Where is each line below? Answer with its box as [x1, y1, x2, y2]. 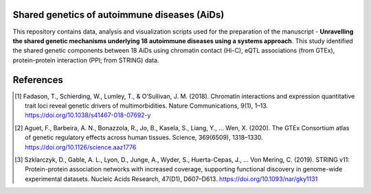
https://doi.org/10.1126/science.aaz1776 [25, 143, 137, 151]
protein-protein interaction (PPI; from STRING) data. [12, 56, 159, 64]
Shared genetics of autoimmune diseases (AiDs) [12, 9, 225, 21]
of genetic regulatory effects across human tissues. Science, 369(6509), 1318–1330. [25, 134, 264, 142]
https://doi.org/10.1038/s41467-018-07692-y [25, 111, 151, 119]
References [12, 74, 63, 86]
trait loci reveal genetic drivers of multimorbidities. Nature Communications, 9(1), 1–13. [25, 101, 268, 110]
